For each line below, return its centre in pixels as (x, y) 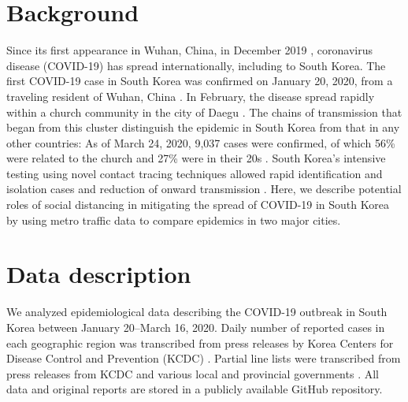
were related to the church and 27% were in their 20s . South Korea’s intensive (196, 158)
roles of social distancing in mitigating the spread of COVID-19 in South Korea (198, 205)
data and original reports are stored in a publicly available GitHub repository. (195, 389)
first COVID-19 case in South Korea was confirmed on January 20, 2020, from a (200, 81)
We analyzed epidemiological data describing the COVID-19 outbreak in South (197, 312)
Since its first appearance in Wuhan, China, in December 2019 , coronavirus (189, 50)
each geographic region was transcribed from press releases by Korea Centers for (200, 342)
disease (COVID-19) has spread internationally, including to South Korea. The (196, 65)
